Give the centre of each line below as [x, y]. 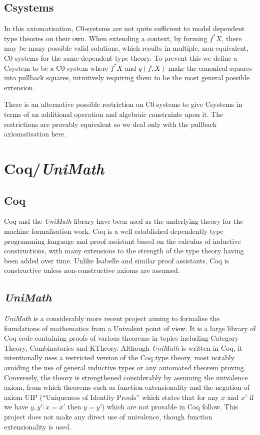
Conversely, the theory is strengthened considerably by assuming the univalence [126, 377]
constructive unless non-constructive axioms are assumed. [92, 270]
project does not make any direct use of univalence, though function [108, 417]
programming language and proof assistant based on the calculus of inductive [122, 241]
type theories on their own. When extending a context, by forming [106, 38]
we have [16, 407]
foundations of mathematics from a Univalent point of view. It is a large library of [130, 328]
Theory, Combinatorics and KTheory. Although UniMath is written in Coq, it [123, 347]
